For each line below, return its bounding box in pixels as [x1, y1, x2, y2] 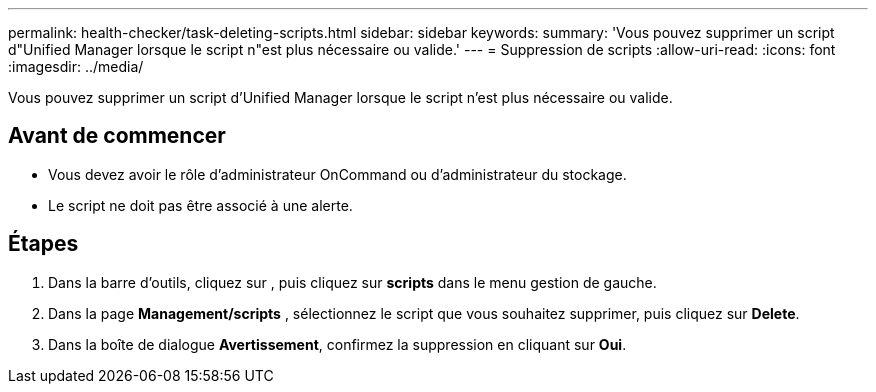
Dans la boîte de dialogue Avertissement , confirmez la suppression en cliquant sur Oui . [48, 335, 627, 353]
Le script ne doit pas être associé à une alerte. [48, 196, 353, 214]
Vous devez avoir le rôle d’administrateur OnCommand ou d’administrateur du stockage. [48, 165, 627, 183]
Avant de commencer [8, 123, 226, 149]
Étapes [8, 231, 79, 257]
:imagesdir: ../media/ [8, 58, 144, 75]
